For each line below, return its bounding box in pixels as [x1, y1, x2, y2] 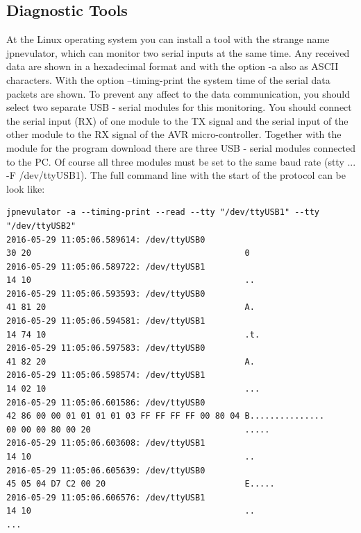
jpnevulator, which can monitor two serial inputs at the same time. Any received [6, 45, 350, 60]
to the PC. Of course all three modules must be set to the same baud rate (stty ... [6, 154, 356, 168]
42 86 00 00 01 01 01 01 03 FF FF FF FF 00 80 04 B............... [6, 411, 325, 421]
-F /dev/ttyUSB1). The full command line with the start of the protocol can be [6, 168, 346, 182]
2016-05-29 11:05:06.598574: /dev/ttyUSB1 [6, 370, 205, 381]
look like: [6, 181, 45, 195]
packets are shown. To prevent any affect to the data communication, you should [6, 86, 350, 101]
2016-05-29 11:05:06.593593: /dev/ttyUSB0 [6, 288, 205, 299]
